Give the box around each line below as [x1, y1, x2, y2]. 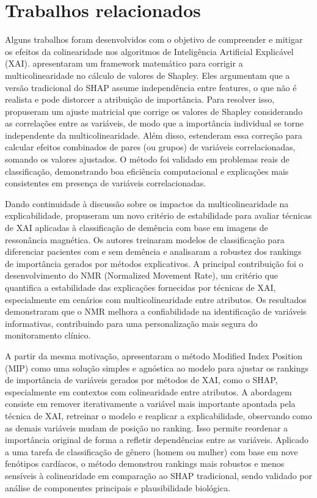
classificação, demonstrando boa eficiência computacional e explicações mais [5, 164, 289, 177]
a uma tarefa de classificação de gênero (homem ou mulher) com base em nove [5, 445, 298, 458]
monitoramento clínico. [5, 329, 91, 342]
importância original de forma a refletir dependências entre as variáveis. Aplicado [5, 433, 309, 446]
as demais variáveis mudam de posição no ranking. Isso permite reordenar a [5, 421, 288, 434]
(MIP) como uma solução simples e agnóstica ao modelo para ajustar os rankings [5, 361, 309, 374]
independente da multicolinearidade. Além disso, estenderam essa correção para [5, 128, 302, 141]
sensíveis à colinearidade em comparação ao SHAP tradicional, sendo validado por [5, 469, 313, 482]
